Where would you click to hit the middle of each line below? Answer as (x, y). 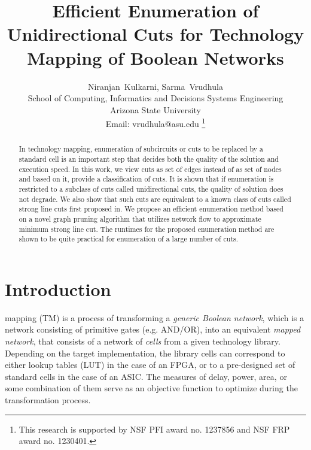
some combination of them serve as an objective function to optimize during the (151, 388)
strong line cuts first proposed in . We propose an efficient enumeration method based (151, 209)
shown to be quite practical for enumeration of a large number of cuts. (129, 239)
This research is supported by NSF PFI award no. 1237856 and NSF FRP (154, 429)
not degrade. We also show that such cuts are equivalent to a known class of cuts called (155, 199)
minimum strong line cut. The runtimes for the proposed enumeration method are (147, 229)
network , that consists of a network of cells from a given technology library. (143, 341)
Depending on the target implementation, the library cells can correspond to (145, 353)
